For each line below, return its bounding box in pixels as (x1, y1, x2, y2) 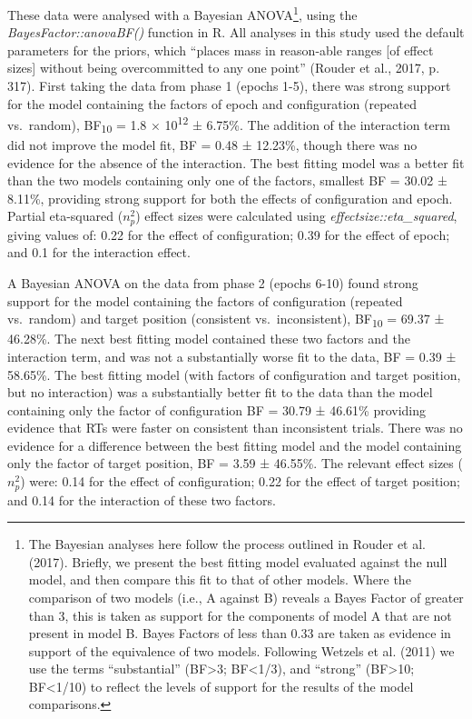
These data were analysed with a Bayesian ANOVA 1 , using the (7, 3, 358, 24)
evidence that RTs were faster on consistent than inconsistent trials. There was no (7, 418, 463, 437)
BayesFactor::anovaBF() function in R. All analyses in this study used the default (7, 23, 465, 42)
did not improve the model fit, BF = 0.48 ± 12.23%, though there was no (7, 135, 418, 154)
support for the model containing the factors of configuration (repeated (7, 291, 403, 310)
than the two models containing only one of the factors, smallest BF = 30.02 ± (7, 171, 447, 190)
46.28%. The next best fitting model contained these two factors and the (7, 329, 410, 348)
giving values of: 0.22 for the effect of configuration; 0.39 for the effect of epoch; (7, 225, 450, 244)
